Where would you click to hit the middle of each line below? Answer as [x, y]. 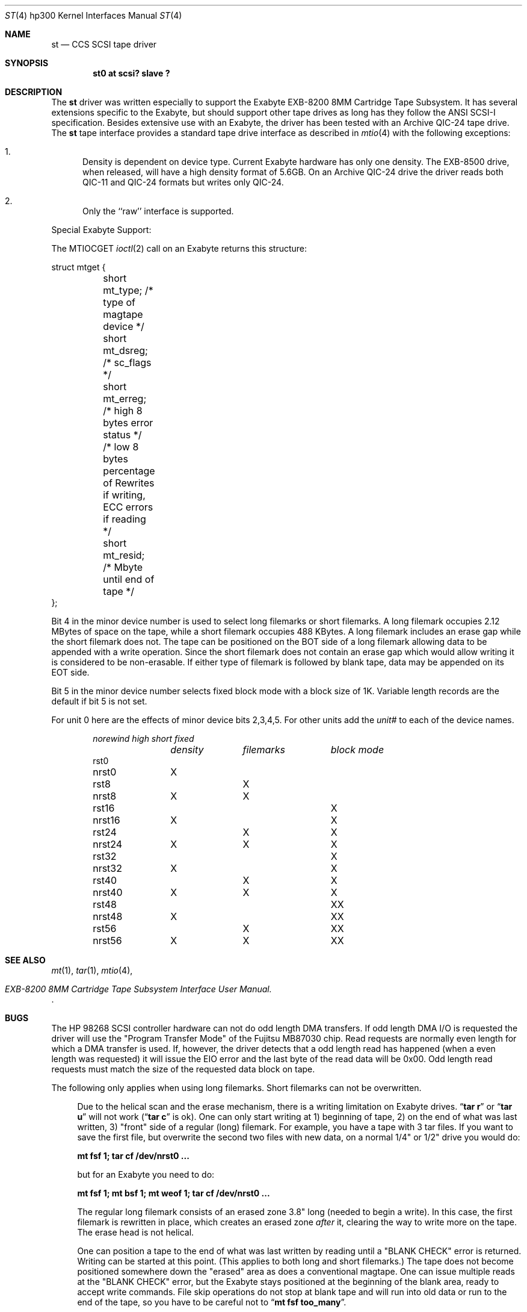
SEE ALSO [25, 960]
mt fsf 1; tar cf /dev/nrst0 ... [133, 1156]
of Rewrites [129, 483]
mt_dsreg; [125, 350]
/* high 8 [123, 411]
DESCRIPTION [34, 92]
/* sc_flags [127, 362]
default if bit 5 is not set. [99, 701]
